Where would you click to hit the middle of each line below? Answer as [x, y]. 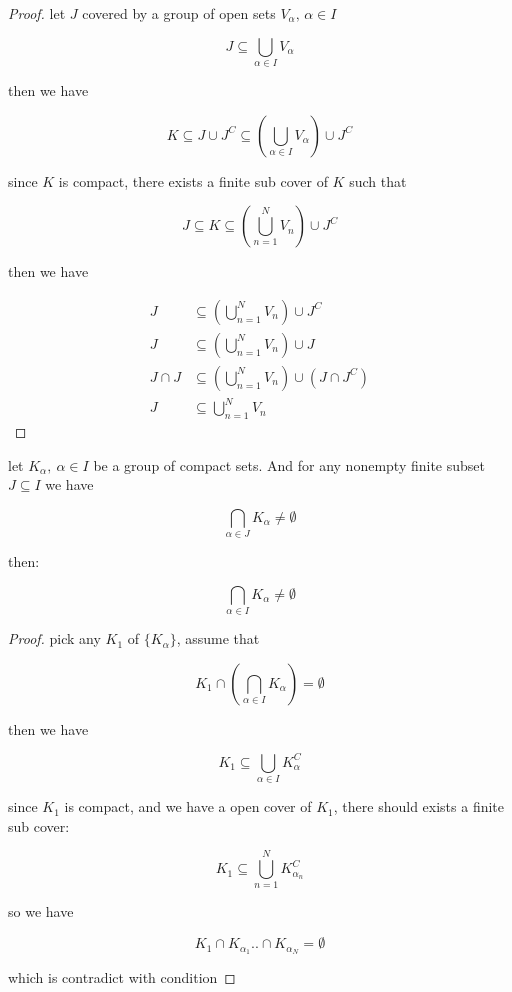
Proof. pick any [54, 638]
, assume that [218, 638]
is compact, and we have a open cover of [188, 806]
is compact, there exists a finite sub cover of [193, 180]
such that [378, 180]
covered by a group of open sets [179, 13]
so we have [41, 911]
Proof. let [37, 13]
